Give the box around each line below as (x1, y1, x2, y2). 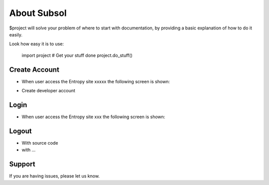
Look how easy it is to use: (9, 41, 64, 47)
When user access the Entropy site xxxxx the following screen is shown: (21, 78, 170, 84)
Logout (9, 127, 32, 135)
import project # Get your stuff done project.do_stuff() (21, 52, 133, 58)
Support (9, 160, 35, 169)
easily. (9, 31, 22, 37)
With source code (21, 140, 58, 146)
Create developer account (21, 88, 76, 94)
